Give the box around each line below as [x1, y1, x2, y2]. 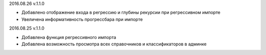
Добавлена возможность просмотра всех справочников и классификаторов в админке [21, 41, 207, 47]
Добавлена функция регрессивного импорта [21, 34, 117, 40]
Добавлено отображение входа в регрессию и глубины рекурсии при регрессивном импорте [21, 10, 221, 16]
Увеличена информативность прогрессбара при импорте [21, 16, 143, 22]
